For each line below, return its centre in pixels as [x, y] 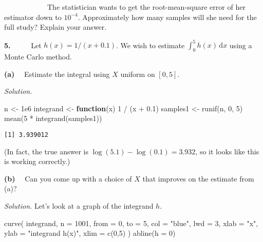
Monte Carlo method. [38, 57]
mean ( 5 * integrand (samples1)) [53, 118]
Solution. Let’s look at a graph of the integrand [79, 206]
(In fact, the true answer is [46, 151]
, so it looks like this [227, 151]
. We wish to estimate [151, 45]
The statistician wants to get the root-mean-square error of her [146, 7]
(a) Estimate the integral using [57, 74]
